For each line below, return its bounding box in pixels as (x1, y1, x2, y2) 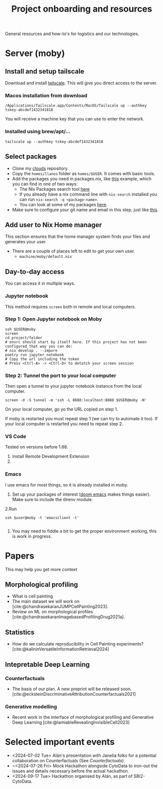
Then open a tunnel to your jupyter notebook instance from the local (5, 383, 142, 389)
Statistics (5, 628, 35, 636)
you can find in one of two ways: (12, 181, 78, 187)
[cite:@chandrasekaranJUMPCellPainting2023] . (12, 604, 109, 610)
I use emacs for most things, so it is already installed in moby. (5, 482, 128, 487)
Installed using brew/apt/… (5, 128, 71, 135)
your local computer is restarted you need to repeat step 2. (5, 421, 123, 427)
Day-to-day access (5, 268, 65, 276)
